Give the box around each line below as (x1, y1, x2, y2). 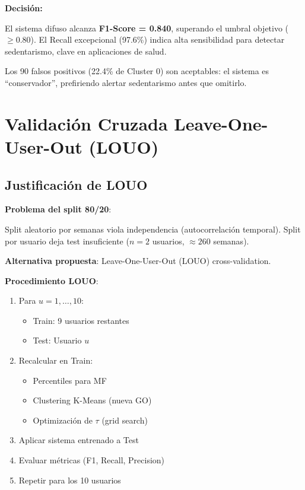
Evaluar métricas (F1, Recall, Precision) (18, 454, 165, 466)
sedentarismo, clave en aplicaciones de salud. (5, 44, 167, 57)
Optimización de (33, 413, 93, 426)
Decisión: (5, 2, 43, 14)
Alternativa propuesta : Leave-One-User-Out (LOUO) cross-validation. (5, 254, 271, 267)
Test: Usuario (33, 334, 82, 346)
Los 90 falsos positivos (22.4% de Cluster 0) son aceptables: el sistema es (5, 65, 269, 77)
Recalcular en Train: (18, 354, 93, 367)
